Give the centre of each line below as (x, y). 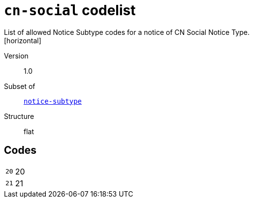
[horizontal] (23, 40)
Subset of (20, 86)
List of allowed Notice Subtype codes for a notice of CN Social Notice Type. (127, 32)
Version (16, 56)
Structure (19, 116)
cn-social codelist (70, 10)
